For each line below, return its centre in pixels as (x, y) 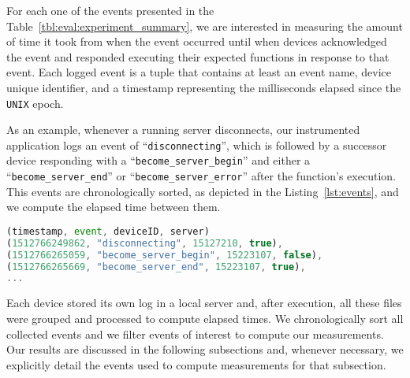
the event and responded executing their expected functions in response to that (198, 56)
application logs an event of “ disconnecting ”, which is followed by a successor (197, 145)
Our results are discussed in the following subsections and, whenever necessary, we (205, 349)
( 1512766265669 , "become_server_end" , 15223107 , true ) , (156, 267)
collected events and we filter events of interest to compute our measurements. (195, 334)
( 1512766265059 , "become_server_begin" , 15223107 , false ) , (165, 255)
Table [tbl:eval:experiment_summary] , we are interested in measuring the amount (205, 26)
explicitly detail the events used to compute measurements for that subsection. (196, 364)
